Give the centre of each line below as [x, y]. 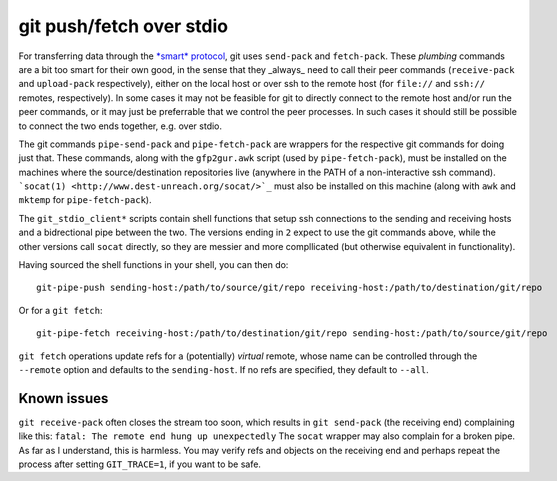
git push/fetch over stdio [123, 26]
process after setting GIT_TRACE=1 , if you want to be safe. [140, 464]
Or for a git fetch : [60, 310]
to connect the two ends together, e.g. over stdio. [120, 126]
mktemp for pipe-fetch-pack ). [85, 200]
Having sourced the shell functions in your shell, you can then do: [153, 265]
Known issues [63, 398]
